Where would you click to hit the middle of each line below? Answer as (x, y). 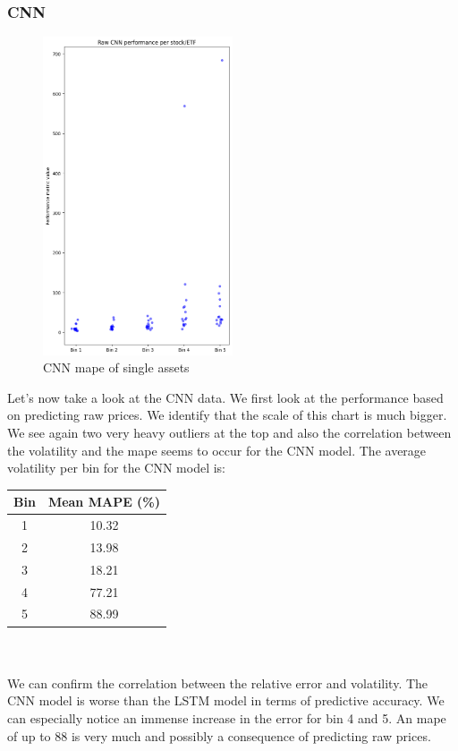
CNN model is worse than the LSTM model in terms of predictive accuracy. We (226, 700)
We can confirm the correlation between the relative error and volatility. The (218, 683)
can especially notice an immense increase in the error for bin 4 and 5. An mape (227, 717)
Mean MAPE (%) (104, 502)
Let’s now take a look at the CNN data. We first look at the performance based (225, 397)
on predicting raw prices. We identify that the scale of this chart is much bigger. (227, 415)
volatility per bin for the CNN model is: (117, 468)
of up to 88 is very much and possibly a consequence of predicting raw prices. (219, 735)
